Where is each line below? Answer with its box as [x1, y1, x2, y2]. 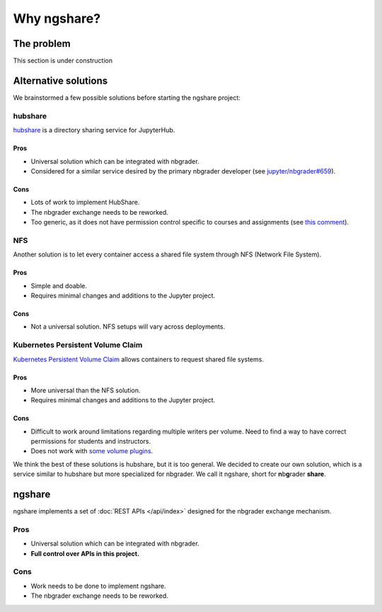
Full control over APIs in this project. [30, 549, 140, 557]
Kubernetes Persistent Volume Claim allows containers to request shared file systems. [13, 355, 265, 363]
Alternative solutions [13, 74, 108, 86]
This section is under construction [13, 57, 113, 65]
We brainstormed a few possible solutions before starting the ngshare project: [13, 93, 241, 102]
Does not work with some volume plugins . [30, 447, 154, 455]
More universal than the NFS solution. [30, 386, 141, 395]
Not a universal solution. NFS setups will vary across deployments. [30, 322, 226, 331]
